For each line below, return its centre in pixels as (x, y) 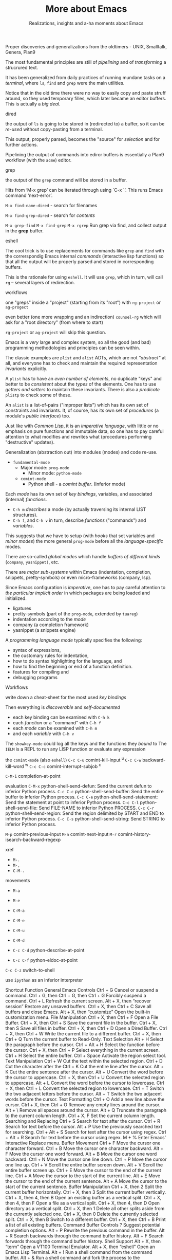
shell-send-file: (22, 808)
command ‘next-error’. (29, 195)
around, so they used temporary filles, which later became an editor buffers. (86, 98)
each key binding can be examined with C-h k (61, 717)
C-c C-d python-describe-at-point (49, 950)
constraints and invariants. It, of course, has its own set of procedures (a (82, 410)
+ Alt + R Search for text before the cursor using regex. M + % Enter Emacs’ (85, 1138)
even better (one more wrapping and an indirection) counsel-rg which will (83, 317)
